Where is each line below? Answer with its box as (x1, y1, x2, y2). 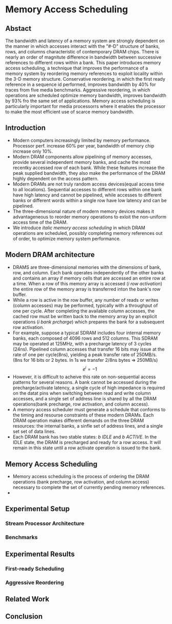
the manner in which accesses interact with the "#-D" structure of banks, (5, 43, 160, 49)
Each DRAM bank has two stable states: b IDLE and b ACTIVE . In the (12, 434, 157, 440)
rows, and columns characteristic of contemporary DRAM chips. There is (5, 49, 159, 54)
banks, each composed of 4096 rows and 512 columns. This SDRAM (12, 335, 158, 341)
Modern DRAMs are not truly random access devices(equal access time (12, 181, 165, 187)
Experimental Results (5, 549, 75, 558)
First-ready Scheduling (5, 565, 64, 572)
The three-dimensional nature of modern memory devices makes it (12, 208, 155, 214)
